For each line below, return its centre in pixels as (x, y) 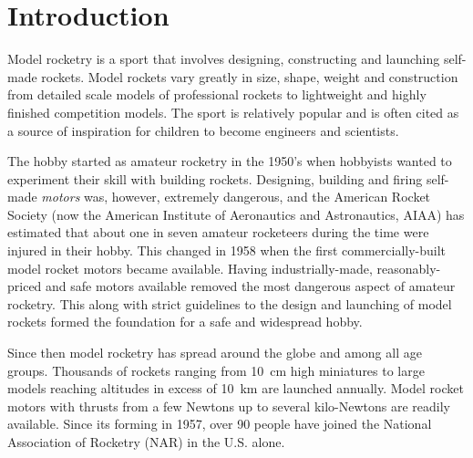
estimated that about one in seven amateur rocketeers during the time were (218, 232)
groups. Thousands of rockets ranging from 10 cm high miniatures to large (216, 370)
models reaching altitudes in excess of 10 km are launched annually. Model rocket (236, 388)
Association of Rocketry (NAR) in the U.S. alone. (146, 442)
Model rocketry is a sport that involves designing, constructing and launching (224, 59)
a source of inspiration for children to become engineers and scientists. (203, 130)
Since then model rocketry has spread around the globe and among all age (215, 353)
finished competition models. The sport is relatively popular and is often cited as (233, 112)
